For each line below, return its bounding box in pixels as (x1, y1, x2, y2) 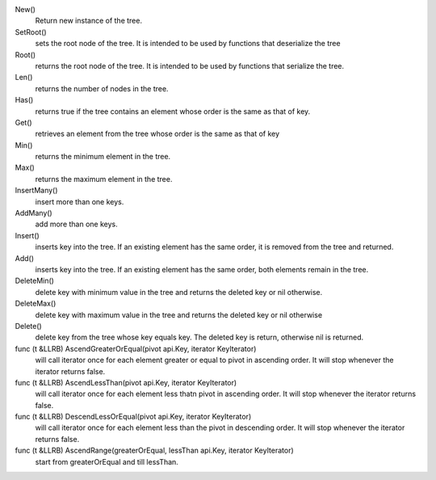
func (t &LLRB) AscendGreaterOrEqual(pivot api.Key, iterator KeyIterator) (15, 343, 257, 353)
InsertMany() (15, 186, 58, 196)
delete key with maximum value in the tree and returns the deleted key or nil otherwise (35, 309, 323, 319)
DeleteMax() (15, 299, 57, 309)
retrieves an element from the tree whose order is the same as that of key (35, 129, 280, 139)
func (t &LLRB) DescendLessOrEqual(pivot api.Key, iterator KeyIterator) (15, 412, 252, 422)
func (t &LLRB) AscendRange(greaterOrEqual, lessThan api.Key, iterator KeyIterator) (15, 445, 294, 456)
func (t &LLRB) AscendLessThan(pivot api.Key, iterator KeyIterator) (15, 377, 237, 387)
